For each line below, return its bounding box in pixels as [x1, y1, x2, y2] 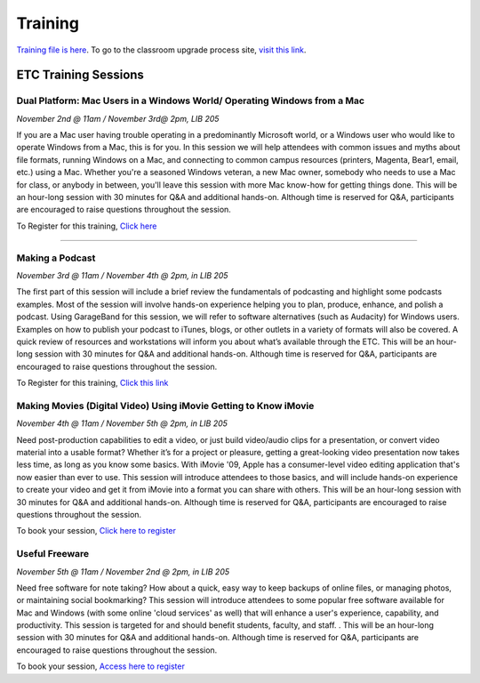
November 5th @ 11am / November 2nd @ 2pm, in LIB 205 [16, 566, 230, 577]
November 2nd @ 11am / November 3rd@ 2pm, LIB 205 [16, 113, 220, 124]
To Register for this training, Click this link [16, 378, 169, 389]
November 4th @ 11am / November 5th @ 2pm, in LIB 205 [16, 418, 228, 429]
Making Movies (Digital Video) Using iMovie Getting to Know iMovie [16, 399, 315, 412]
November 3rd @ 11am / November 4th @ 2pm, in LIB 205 [16, 269, 228, 280]
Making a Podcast [16, 252, 96, 264]
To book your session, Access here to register [16, 661, 186, 671]
